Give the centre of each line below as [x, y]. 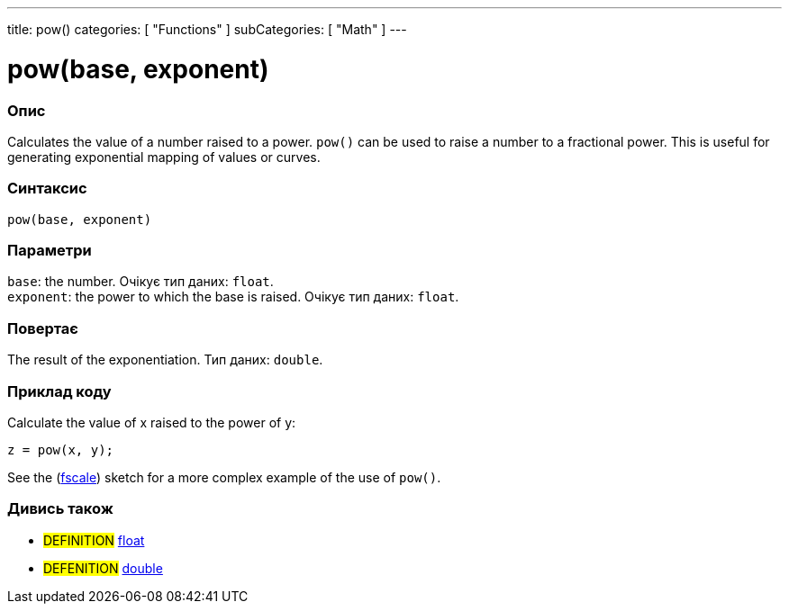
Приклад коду [59, 391]
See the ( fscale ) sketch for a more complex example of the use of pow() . [224, 477]
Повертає [43, 328]
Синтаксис [47, 189]
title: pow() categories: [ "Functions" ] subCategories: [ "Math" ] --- [207, 29]
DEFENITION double [103, 568]
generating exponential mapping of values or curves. [164, 157]
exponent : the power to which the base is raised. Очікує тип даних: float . [233, 297]
